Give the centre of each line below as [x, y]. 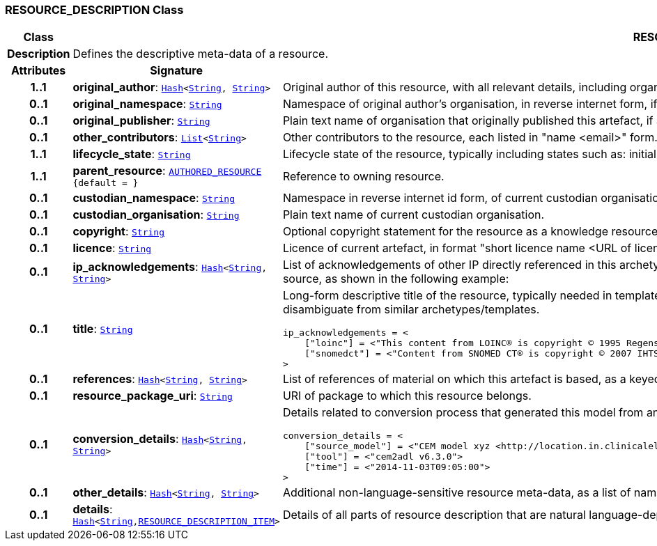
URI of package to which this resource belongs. [407, 396]
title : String [103, 329]
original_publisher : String [141, 121]
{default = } [106, 183]
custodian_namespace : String [154, 198]
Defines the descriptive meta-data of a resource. [201, 54]
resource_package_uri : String [153, 396]
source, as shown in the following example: [396, 279]
